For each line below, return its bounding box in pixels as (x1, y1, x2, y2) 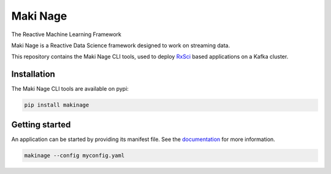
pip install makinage (24, 102, 89, 108)
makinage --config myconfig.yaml (24, 152, 125, 159)
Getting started (11, 119, 71, 130)
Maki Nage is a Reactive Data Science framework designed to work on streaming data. (11, 42, 230, 49)
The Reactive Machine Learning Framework (11, 31, 122, 38)
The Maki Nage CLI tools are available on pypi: (11, 85, 129, 93)
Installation (11, 69, 55, 80)
